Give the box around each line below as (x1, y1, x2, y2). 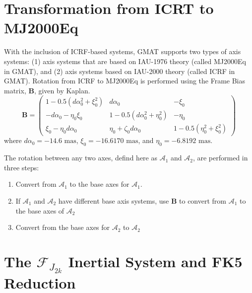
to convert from (179, 196, 226, 206)
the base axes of (15, 205, 64, 216)
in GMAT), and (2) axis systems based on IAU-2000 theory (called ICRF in (4, 66, 235, 76)
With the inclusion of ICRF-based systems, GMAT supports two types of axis (4, 46, 241, 57)
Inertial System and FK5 (68, 251, 243, 271)
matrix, (4, 85, 26, 95)
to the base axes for (69, 179, 129, 189)
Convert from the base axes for (15, 222, 110, 232)
